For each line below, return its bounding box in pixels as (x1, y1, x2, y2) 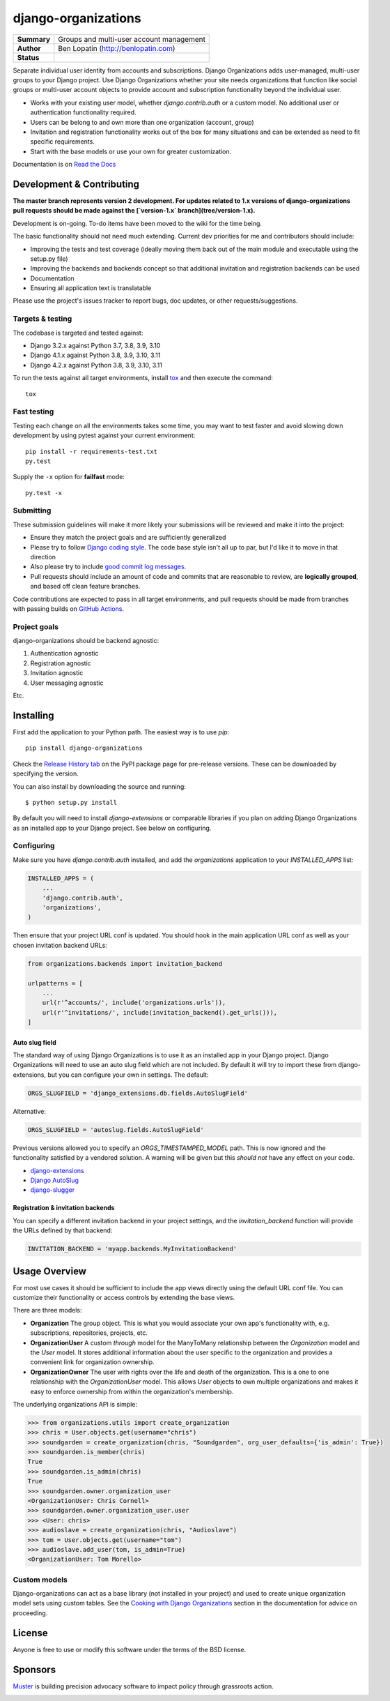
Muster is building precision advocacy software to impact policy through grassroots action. (13, 1681, 274, 1691)
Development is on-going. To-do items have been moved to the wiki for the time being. (13, 219, 263, 227)
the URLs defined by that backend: (13, 1226, 113, 1234)
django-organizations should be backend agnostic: (13, 637, 159, 645)
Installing (13, 709, 55, 721)
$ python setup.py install (25, 799, 118, 806)
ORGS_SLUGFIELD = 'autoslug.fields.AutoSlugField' (27, 1126, 205, 1133)
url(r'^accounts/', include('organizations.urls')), (42, 999, 226, 1007)
